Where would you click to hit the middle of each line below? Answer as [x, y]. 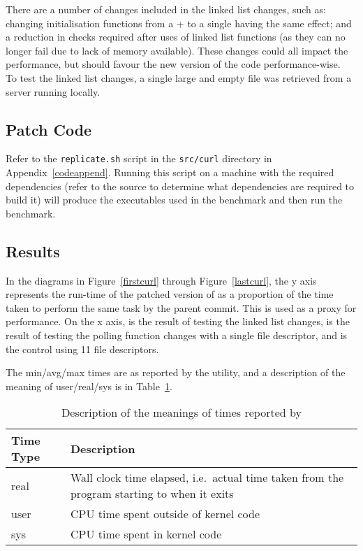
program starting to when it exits [152, 494]
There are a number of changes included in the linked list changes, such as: [166, 9]
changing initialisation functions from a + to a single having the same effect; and [179, 23]
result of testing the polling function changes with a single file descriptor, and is [177, 335]
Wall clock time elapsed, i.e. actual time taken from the [207, 478]
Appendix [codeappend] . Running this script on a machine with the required [170, 172]
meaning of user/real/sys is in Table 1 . [89, 386]
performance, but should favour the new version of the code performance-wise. [173, 64]
